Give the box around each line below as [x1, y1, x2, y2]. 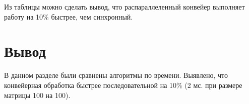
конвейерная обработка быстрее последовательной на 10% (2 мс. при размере [4, 79, 242, 90]
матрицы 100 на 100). [4, 89, 71, 100]
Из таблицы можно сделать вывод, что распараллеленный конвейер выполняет [4, 2, 245, 12]
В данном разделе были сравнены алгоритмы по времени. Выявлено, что [4, 70, 228, 80]
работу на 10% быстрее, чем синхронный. [4, 11, 133, 22]
